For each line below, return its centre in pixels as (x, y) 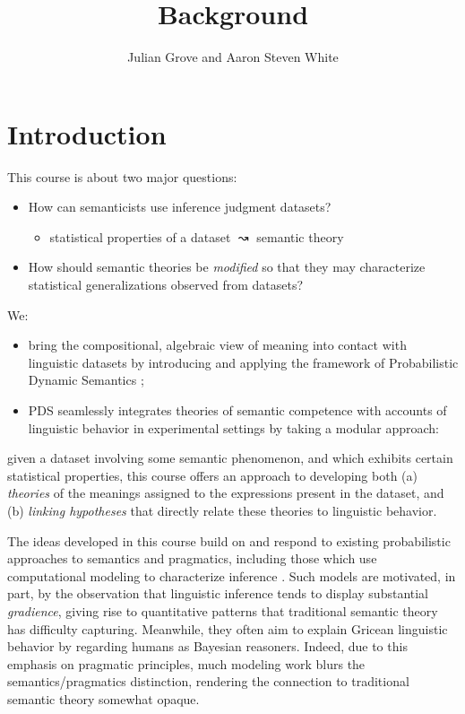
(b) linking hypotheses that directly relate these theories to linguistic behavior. (222, 510)
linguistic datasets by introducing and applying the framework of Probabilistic (243, 362)
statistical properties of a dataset (140, 236)
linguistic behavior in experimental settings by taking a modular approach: (233, 427)
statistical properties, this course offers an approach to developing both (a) (212, 475)
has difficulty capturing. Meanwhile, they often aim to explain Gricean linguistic (228, 628)
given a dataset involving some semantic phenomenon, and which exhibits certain (230, 458)
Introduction (87, 133)
